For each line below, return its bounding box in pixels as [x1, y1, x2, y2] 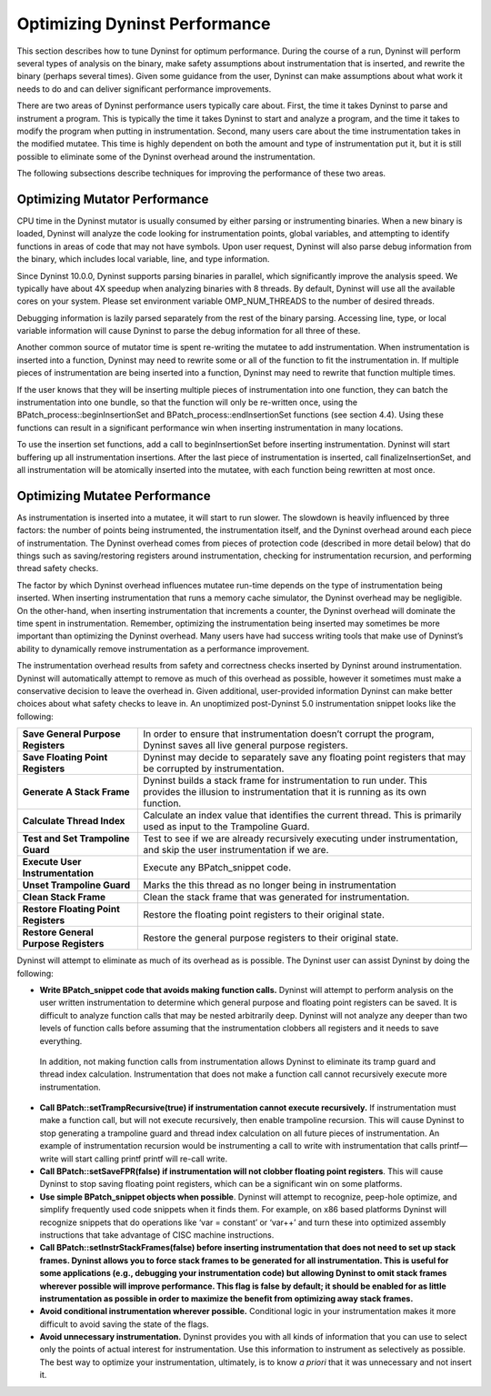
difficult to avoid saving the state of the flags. [39, 1319, 209, 1330]
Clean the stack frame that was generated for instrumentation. [142, 891, 410, 904]
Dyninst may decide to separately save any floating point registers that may [142, 751, 466, 764]
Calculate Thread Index [22, 815, 125, 828]
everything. [39, 1035, 83, 1046]
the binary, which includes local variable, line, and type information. [16, 254, 270, 265]
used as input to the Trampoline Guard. [142, 820, 310, 833]
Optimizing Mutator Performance [16, 191, 209, 206]
